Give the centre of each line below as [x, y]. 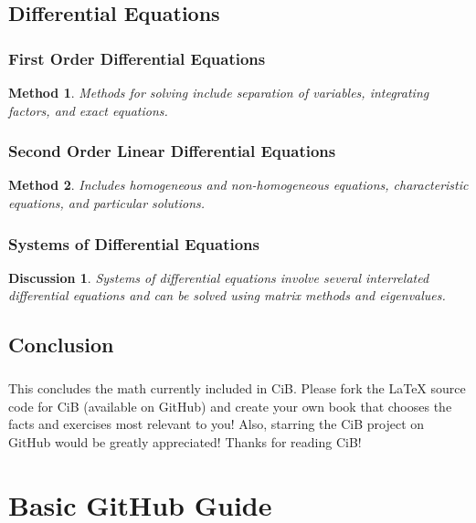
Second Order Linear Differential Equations [172, 151]
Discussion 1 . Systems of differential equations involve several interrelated [219, 277]
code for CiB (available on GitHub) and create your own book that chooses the [230, 406]
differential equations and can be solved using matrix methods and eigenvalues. [227, 295]
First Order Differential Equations [137, 58]
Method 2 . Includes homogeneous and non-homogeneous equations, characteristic [238, 185]
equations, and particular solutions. [107, 203]
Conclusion [61, 345]
